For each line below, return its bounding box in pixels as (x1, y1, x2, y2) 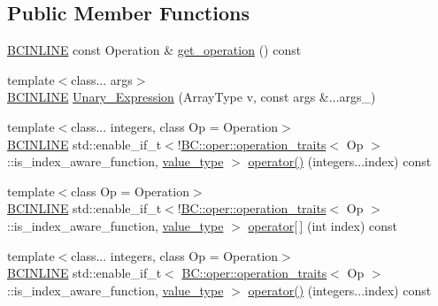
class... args (71, 70, 133, 88)
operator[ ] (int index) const (248, 216, 397, 234)
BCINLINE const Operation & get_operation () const (7, 41, 302, 59)
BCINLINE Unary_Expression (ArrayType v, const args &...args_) (7, 88, 376, 106)
